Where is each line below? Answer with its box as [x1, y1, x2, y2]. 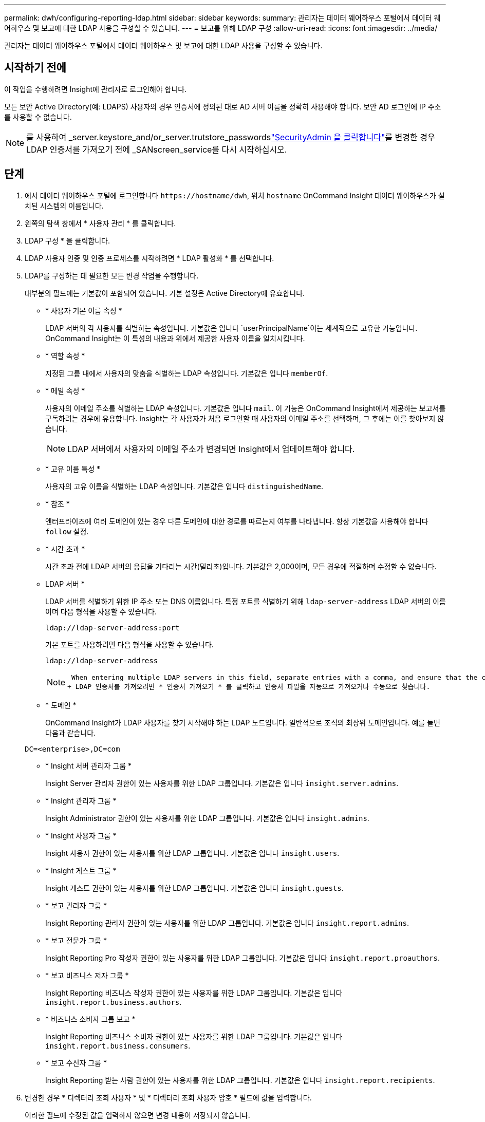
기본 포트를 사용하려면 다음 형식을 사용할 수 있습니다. [45, 640, 214, 649]
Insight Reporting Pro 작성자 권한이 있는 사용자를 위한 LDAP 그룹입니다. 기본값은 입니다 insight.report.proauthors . [45, 953, 440, 962]
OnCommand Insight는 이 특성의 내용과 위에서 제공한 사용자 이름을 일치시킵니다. [45, 333, 305, 343]
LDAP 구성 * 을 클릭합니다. [25, 236, 110, 245]
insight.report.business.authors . [45, 997, 182, 1006]
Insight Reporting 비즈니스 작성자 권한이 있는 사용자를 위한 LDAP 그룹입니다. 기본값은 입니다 [45, 988, 343, 997]
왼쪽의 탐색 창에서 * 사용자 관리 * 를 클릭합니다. [25, 218, 176, 228]
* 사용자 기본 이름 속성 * [45, 306, 122, 315]
